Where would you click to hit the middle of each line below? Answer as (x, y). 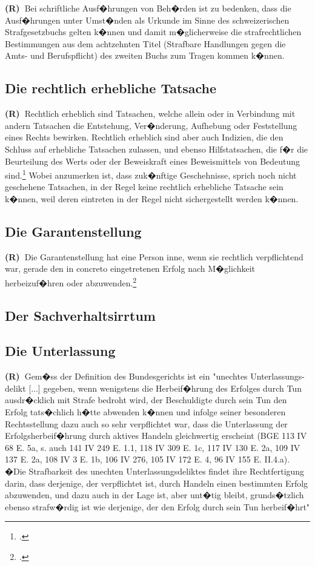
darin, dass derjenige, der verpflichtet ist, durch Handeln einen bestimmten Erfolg (157, 483)
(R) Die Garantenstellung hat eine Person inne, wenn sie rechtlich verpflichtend (154, 256)
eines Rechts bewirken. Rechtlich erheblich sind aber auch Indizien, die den (144, 137)
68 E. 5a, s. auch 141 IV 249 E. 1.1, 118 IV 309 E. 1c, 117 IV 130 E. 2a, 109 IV (153, 447)
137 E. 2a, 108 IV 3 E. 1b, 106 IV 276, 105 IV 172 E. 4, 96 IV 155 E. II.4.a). (148, 459)
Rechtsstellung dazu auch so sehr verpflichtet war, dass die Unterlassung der (146, 423)
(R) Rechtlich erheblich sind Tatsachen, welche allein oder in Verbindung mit (150, 114)
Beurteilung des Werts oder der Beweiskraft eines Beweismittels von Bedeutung (153, 161)
